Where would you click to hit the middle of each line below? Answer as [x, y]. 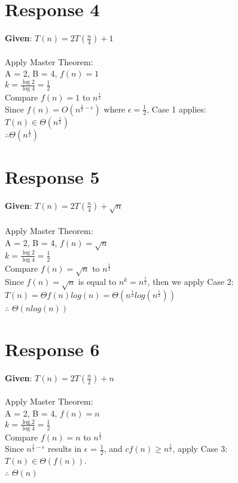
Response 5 [52, 176]
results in [65, 449]
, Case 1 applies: [176, 109]
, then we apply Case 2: [190, 282]
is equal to [97, 282]
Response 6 [52, 349]
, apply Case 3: [200, 449]
